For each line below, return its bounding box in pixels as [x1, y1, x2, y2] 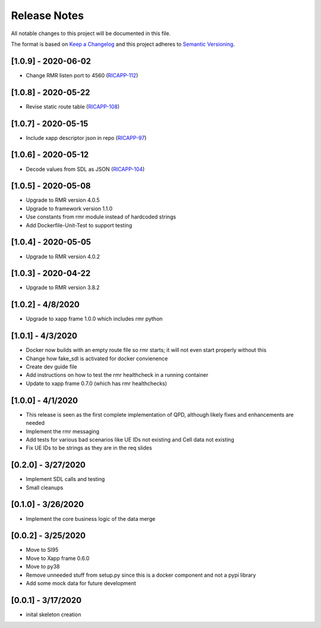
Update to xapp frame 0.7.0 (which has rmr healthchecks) [26, 380, 168, 387]
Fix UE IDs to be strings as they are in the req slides [26, 444, 152, 452]
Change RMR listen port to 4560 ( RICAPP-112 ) [26, 71, 139, 79]
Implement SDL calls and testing [26, 476, 105, 483]
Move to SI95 [26, 546, 59, 554]
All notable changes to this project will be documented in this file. [11, 30, 171, 37]
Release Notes [11, 9, 84, 22]
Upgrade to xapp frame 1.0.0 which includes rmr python [26, 315, 163, 323]
